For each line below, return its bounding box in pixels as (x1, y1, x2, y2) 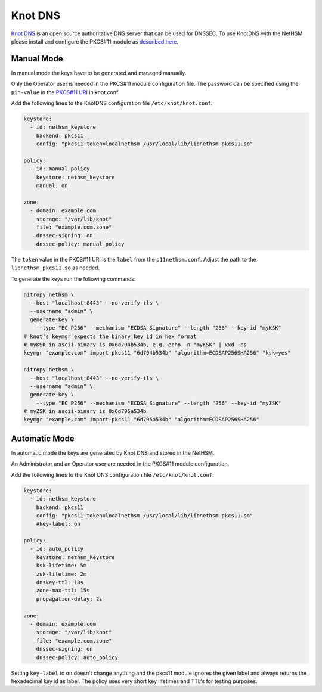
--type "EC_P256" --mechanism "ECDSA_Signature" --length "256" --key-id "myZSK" (36, 399, 281, 406)
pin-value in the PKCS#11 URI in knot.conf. (11, 88, 120, 95)
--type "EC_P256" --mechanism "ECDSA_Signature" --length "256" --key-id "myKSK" (36, 325, 281, 331)
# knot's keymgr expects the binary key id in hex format (23, 333, 197, 340)
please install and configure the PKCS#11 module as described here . (11, 38, 179, 45)
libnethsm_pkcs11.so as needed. (11, 264, 100, 271)
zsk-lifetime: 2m (36, 570, 87, 578)
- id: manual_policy (30, 166, 90, 172)
